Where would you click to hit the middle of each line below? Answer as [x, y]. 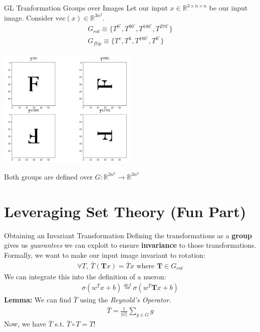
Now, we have [25, 324]
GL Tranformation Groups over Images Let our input [86, 8]
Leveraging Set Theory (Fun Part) [125, 211]
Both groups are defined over [48, 176]
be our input [228, 8]
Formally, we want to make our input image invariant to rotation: [105, 255]
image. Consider [29, 17]
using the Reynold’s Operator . [125, 300]
